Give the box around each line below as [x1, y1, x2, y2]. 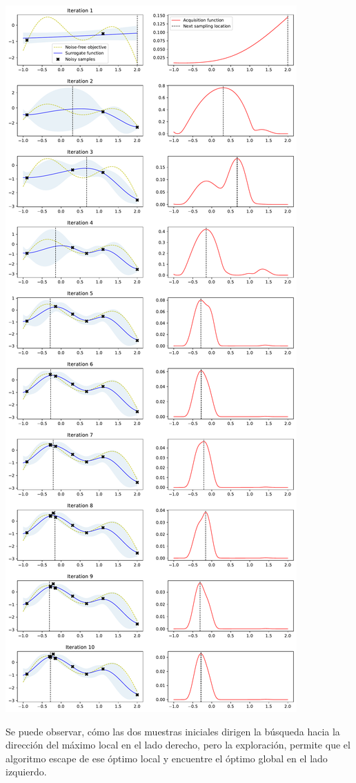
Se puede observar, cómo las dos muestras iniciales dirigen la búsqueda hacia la [6, 724, 340, 738]
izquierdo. [6, 764, 47, 779]
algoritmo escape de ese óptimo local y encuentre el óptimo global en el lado [6, 751, 328, 765]
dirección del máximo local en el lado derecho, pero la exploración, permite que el [6, 737, 350, 752]
